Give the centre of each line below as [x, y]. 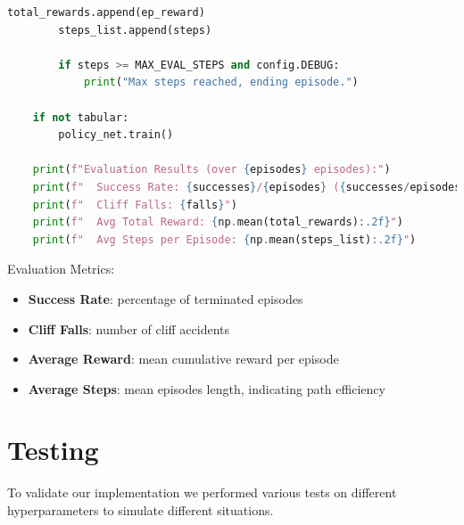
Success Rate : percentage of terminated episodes [166, 298]
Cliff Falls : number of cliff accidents [129, 328]
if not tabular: [81, 117]
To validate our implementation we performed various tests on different [202, 492]
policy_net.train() [116, 135]
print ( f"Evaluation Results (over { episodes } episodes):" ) [211, 170]
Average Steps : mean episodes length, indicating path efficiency [207, 388]
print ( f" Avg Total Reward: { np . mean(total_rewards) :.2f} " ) [218, 222]
